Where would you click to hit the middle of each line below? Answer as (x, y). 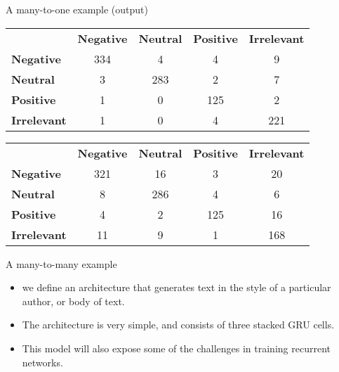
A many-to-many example (61, 263)
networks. (42, 362)
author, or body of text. (73, 301)
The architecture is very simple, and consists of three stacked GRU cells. (178, 325)
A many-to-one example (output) (77, 9)
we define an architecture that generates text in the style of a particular (177, 287)
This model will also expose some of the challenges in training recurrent (176, 348)
